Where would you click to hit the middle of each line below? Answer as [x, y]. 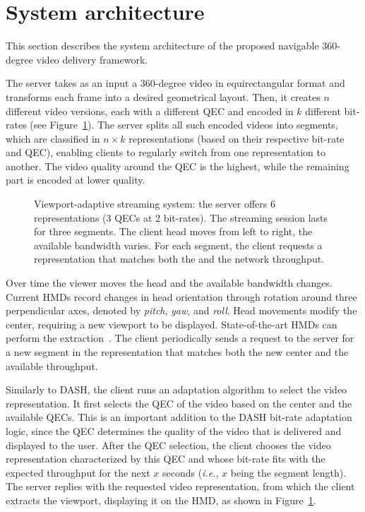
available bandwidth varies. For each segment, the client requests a [178, 245]
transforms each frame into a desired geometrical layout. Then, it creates [163, 96]
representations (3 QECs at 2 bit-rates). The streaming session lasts [181, 217]
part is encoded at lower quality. [76, 180]
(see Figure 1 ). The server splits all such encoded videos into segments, [184, 125]
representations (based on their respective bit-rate [237, 138]
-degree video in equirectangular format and [250, 83]
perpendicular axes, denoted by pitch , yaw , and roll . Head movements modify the [181, 310]
